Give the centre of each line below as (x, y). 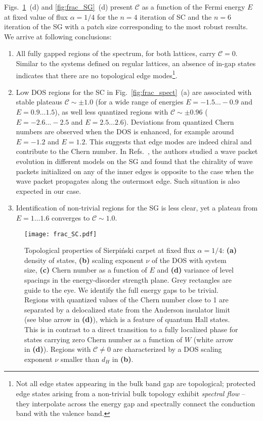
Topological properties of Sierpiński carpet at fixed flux (110, 250)
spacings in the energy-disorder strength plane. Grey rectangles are (128, 279)
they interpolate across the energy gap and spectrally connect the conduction (136, 403)
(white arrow (213, 339)
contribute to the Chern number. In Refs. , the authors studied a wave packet (137, 151)
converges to (71, 217)
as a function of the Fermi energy (193, 7)
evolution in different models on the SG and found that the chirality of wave (134, 161)
